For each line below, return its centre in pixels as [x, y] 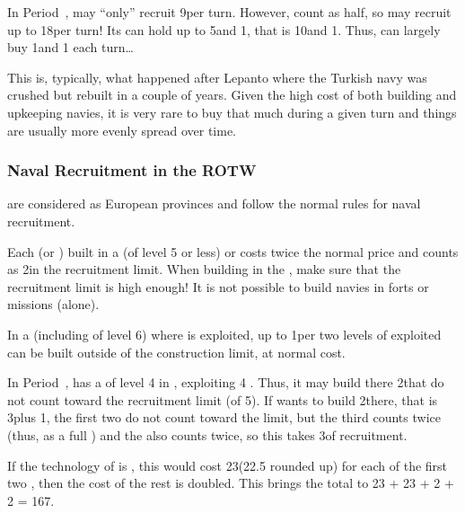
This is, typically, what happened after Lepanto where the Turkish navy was [217, 77]
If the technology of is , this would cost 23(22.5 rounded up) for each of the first [228, 465]
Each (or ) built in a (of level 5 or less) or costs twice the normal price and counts [233, 251]
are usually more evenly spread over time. [122, 130]
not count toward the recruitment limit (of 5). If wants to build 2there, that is [223, 399]
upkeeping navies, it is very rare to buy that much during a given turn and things [232, 112]
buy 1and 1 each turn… [70, 47]
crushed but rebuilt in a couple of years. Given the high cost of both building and [232, 95]
